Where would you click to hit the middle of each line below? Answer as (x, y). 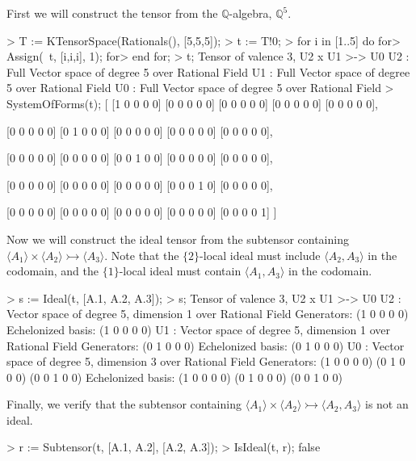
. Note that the (142, 255)
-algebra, (250, 13)
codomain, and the (53, 271)
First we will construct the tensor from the (112, 13)
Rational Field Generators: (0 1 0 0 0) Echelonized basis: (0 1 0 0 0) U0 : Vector (206, 345)
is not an (387, 404)
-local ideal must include (260, 255)
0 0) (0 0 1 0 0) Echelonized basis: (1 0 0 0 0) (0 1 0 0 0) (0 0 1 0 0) (174, 377)
